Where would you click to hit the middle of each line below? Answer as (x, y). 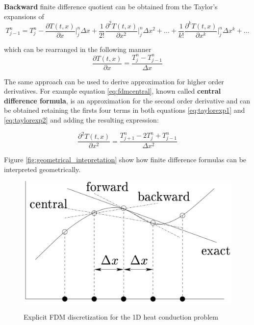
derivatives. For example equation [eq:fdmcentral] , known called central (113, 91)
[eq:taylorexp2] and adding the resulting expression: (81, 119)
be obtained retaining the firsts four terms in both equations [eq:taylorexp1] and (125, 110)
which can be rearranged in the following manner (78, 49)
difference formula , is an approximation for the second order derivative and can (127, 100)
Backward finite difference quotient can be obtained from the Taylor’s (111, 6)
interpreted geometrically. (42, 169)
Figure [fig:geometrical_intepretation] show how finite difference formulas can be (125, 160)
